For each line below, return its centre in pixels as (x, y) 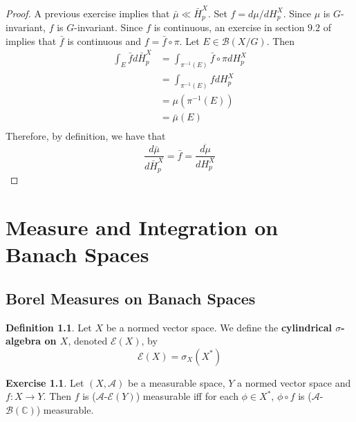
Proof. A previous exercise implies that (88, 13)
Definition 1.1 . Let (49, 327)
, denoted (88, 341)
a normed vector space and (294, 382)
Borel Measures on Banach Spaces (131, 298)
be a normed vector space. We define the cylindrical (219, 327)
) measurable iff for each (187, 396)
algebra (24, 341)
